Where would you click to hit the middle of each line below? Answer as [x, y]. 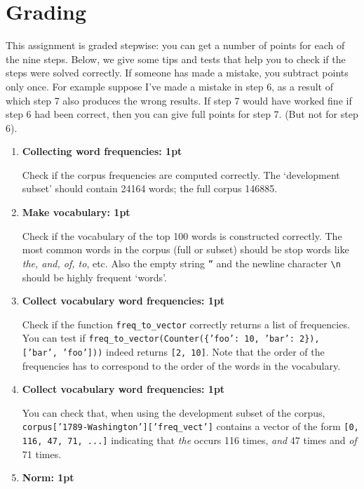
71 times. [42, 454]
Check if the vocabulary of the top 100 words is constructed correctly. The [182, 235]
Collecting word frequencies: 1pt [102, 151]
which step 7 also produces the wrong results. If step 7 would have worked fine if [179, 100]
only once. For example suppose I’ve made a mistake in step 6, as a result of [169, 86]
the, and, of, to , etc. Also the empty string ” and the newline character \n [181, 263]
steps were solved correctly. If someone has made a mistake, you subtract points [177, 73]
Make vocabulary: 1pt [76, 212]
